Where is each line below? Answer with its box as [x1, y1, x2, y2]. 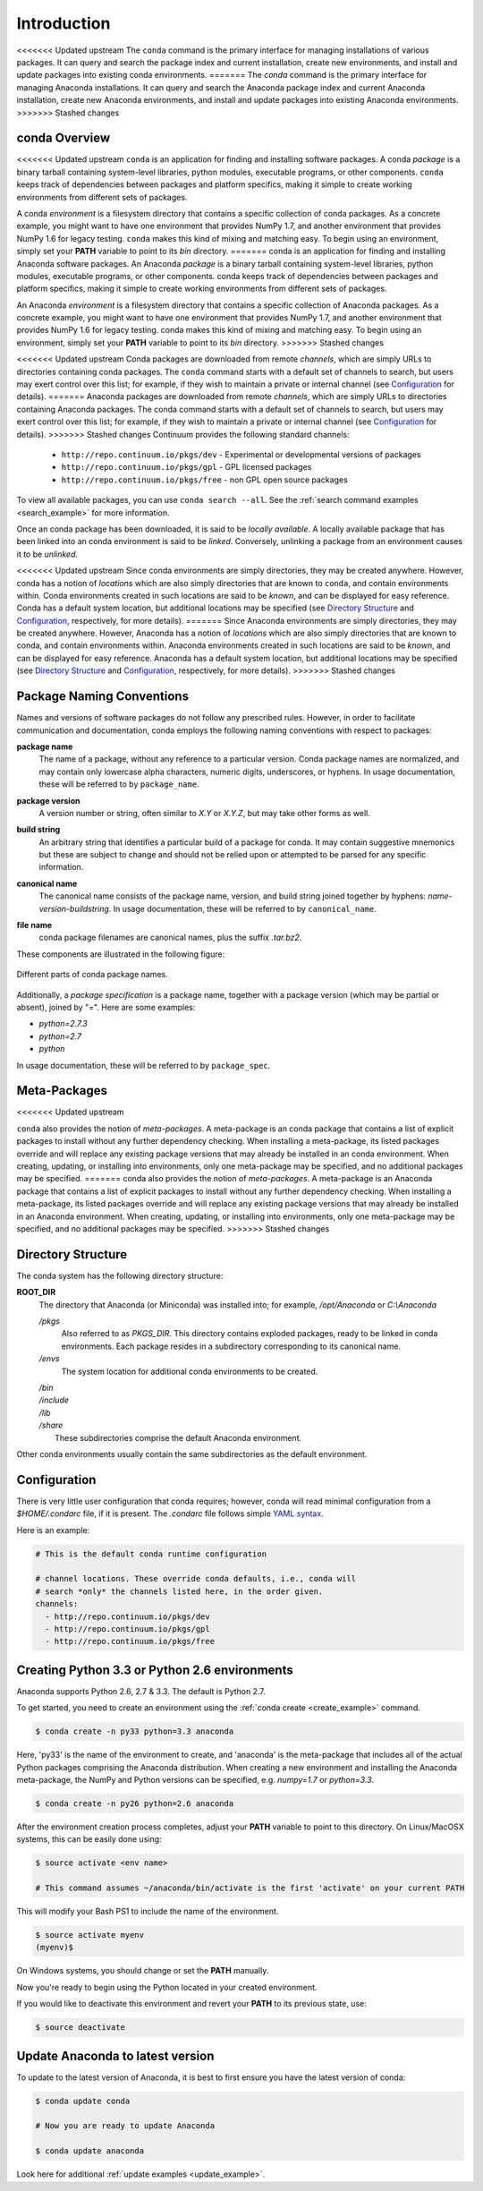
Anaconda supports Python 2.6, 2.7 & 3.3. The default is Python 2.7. [16, 1685, 266, 1696]
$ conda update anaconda [35, 2146, 145, 2156]
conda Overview [16, 131, 111, 146]
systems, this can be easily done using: [16, 1834, 162, 1845]
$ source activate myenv [35, 1930, 145, 1940]
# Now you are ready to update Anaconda [35, 2121, 215, 2131]
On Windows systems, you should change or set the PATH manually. [16, 1965, 269, 1976]
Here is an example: [16, 1524, 90, 1535]
